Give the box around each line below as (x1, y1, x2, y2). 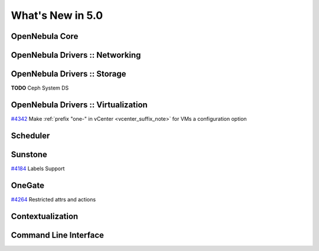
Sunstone (11, 149, 47, 159)
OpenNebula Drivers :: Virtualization (11, 100, 148, 110)
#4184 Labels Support (11, 165, 65, 172)
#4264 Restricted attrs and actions (11, 196, 96, 203)
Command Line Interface (11, 230, 105, 240)
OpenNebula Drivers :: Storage (11, 69, 126, 79)
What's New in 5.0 (11, 9, 103, 22)
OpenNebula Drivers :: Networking (11, 50, 141, 60)
